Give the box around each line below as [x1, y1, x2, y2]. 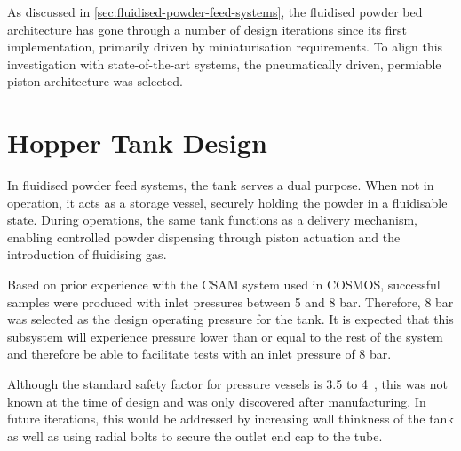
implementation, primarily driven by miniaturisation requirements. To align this [7, 37, 443, 56]
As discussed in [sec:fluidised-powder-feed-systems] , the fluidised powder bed [7, 3, 423, 20]
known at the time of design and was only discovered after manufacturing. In [7, 392, 426, 410]
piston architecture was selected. [7, 72, 183, 91]
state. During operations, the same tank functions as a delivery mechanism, [7, 210, 417, 229]
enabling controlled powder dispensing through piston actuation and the [7, 227, 401, 246]
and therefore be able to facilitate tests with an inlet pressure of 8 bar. [7, 344, 392, 363]
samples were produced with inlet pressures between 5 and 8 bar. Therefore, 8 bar [7, 292, 454, 311]
